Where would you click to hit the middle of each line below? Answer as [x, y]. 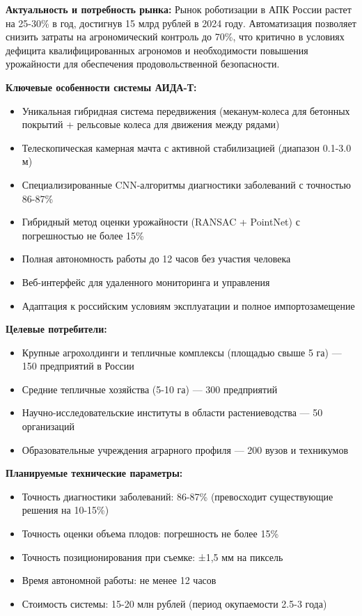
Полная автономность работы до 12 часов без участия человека [156, 259]
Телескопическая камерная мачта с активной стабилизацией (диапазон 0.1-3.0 [187, 147]
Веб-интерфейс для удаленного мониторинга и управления [146, 282]
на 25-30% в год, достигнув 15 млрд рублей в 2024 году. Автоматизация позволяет [181, 23]
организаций [48, 426]
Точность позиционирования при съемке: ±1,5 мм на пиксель [152, 556]
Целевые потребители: [56, 329]
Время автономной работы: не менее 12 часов [119, 580]
